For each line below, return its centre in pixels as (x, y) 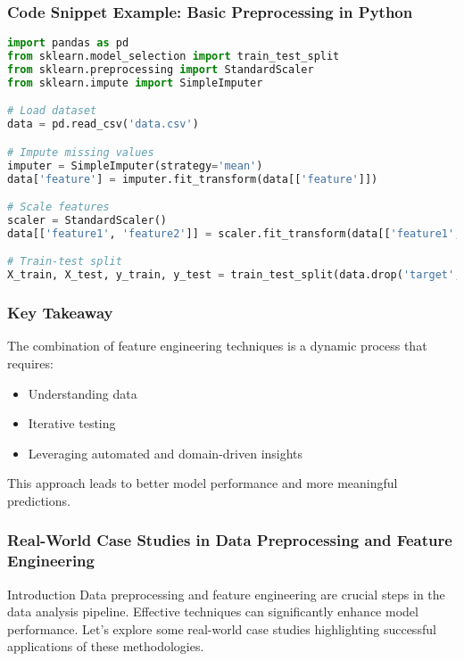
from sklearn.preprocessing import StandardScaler (161, 69)
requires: (30, 363)
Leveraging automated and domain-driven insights (166, 453)
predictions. (39, 500)
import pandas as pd (68, 43)
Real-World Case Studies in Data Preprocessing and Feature (230, 540)
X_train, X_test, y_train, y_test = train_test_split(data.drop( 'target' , (234, 275)
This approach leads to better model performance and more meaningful (203, 483)
